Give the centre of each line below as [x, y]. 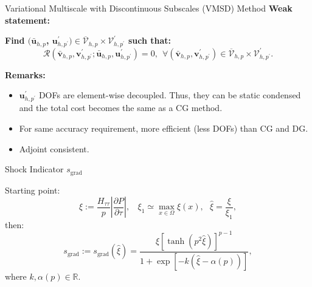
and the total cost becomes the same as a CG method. [121, 108]
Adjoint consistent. [54, 148]
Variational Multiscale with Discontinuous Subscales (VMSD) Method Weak [149, 8]
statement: [28, 20]
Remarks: [25, 74]
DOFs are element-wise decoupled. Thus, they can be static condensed [170, 95]
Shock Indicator [34, 169]
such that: [150, 40]
